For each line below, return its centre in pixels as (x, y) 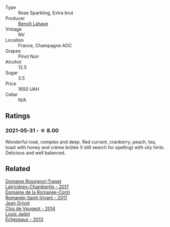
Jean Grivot (18, 203)
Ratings (18, 116)
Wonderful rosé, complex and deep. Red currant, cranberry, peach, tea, (81, 142)
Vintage (14, 29)
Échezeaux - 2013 (24, 219)
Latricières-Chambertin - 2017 (37, 187)
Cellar (12, 95)
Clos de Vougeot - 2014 (30, 208)
